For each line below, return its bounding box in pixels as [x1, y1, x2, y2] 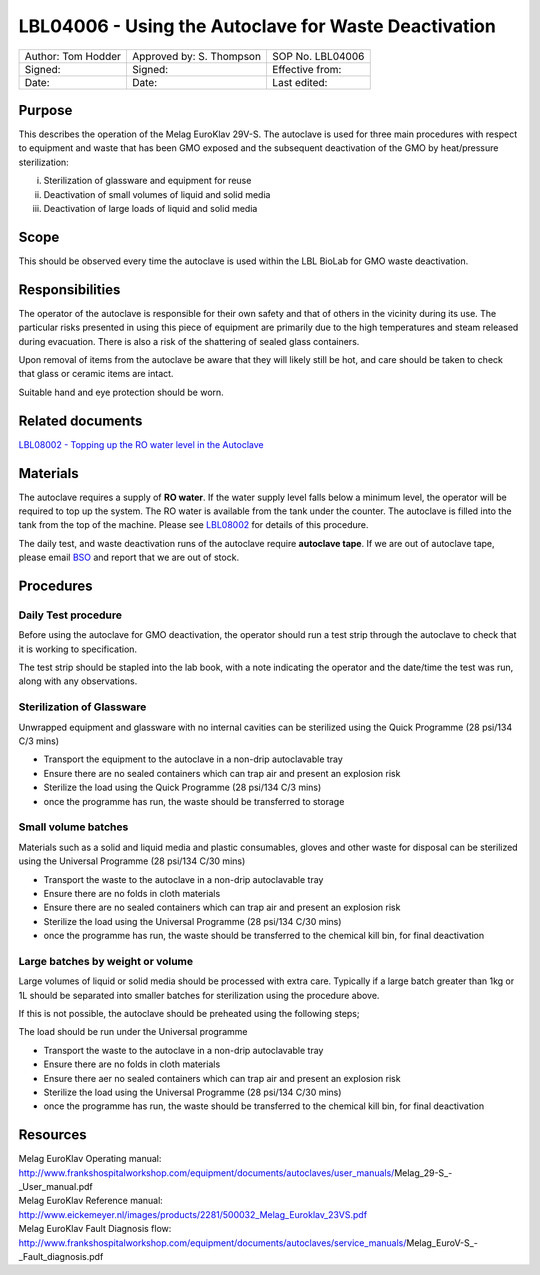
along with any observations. [18, 675, 138, 687]
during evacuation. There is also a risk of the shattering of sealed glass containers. [18, 335, 360, 347]
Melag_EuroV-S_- [406, 1236, 479, 1249]
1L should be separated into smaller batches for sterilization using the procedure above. [18, 989, 380, 1001]
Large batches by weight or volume [18, 954, 194, 968]
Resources [18, 1126, 87, 1144]
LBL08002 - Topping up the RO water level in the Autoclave [18, 438, 264, 450]
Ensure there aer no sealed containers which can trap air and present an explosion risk [43, 1072, 401, 1084]
